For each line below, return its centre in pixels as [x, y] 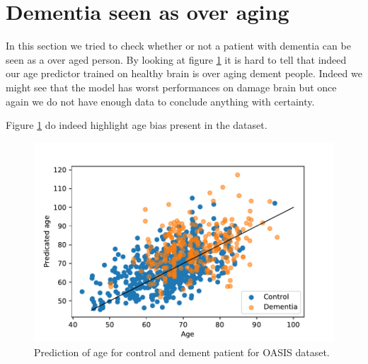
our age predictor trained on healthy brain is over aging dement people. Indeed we [184, 73]
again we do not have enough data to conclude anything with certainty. [160, 101]
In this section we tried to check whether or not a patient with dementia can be [178, 46]
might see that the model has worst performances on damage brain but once [171, 87]
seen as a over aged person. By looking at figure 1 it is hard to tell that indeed [176, 59]
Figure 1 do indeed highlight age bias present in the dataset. [137, 125]
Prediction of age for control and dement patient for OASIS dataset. [182, 352]
